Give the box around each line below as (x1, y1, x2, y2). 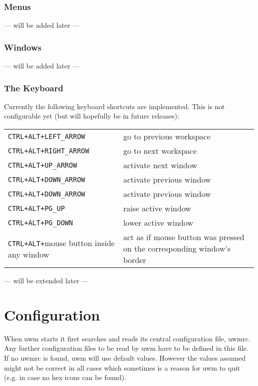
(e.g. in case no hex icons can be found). (4, 372, 127, 383)
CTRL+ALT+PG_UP (8, 204, 65, 212)
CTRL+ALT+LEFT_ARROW (8, 132, 85, 140)
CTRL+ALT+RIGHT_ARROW (8, 146, 89, 155)
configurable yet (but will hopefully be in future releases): (4, 111, 180, 121)
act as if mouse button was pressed (123, 231, 245, 243)
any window (8, 248, 50, 260)
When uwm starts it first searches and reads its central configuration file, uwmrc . (4, 333, 251, 343)
